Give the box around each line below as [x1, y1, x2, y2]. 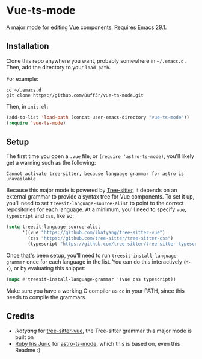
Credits [6, 311, 35, 322]
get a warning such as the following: [6, 159, 96, 167]
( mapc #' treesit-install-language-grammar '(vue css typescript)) [6, 276, 176, 282]
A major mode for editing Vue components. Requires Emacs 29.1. [6, 24, 167, 31]
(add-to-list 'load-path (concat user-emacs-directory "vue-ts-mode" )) [6, 114, 189, 121]
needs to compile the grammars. [6, 293, 87, 300]
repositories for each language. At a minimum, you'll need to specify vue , [6, 206, 186, 213]
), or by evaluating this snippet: [8, 264, 86, 272]
